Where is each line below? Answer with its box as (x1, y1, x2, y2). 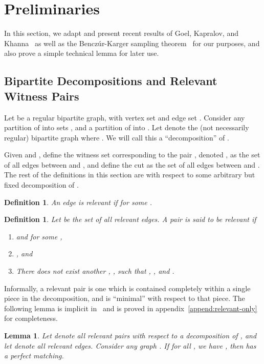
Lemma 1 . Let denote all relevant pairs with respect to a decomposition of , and (4, 330, 257, 340)
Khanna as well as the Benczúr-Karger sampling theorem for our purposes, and (4, 37, 260, 48)
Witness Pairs (4, 88, 79, 104)
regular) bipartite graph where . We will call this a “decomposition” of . (4, 132, 229, 143)
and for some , (16, 231, 62, 241)
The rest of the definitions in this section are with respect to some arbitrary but (4, 169, 255, 180)
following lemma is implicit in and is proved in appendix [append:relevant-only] (4, 302, 257, 313)
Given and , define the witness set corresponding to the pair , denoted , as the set (4, 149, 260, 160)
